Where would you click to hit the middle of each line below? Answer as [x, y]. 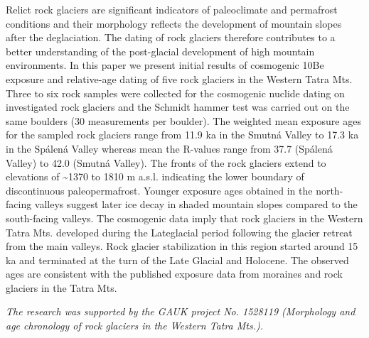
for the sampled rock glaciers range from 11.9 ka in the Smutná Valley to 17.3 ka [182, 135]
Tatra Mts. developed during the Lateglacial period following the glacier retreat [179, 232]
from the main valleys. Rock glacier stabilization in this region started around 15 [182, 246]
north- [330, 190]
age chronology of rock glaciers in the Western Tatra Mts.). [135, 326]
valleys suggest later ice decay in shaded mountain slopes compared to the [196, 204]
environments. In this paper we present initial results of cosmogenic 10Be [165, 65]
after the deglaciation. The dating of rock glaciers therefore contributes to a [171, 37]
